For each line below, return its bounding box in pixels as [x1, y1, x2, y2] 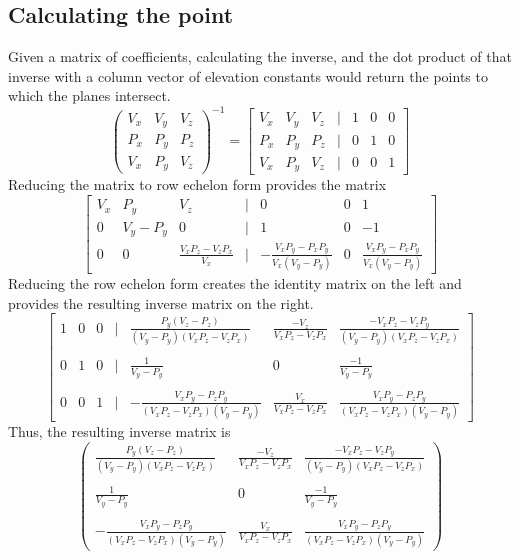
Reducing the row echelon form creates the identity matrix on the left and [8, 273, 462, 294]
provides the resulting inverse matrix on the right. [8, 292, 314, 313]
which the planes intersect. [8, 85, 171, 106]
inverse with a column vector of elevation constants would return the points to [8, 65, 488, 86]
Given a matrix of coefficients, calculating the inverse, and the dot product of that [8, 46, 512, 67]
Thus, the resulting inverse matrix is [8, 421, 231, 442]
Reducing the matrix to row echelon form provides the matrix [8, 174, 387, 195]
